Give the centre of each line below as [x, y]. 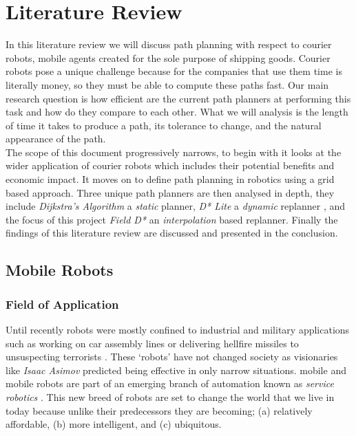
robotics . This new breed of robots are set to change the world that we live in [170, 397]
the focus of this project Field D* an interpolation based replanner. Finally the [172, 219]
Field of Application [62, 304]
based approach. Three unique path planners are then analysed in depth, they [170, 192]
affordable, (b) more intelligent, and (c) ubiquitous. [114, 424]
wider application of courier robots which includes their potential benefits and [170, 165]
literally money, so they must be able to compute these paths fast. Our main [167, 84]
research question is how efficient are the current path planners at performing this [178, 98]
